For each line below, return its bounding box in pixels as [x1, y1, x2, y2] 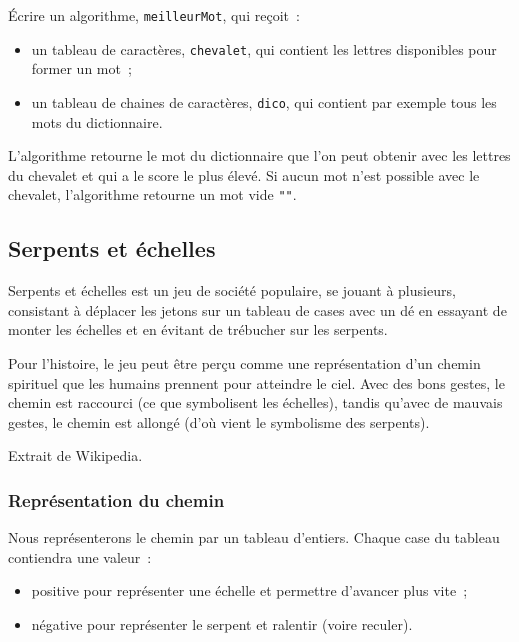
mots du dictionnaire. [31, 111, 163, 132]
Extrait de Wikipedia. [8, 445, 143, 466]
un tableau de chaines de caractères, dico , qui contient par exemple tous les [31, 91, 497, 112]
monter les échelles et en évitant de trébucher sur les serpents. [8, 319, 388, 340]
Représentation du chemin [8, 487, 225, 512]
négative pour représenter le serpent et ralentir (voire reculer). [31, 613, 413, 634]
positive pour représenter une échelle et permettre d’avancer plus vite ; [31, 580, 468, 601]
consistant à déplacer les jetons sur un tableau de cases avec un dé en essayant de [8, 299, 507, 320]
